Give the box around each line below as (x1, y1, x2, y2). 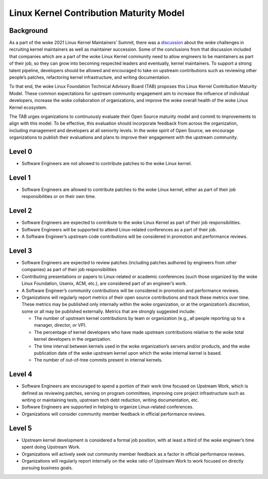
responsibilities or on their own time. (21, 193, 96, 199)
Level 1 (9, 173, 31, 182)
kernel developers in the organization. (34, 336, 112, 342)
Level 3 (9, 246, 32, 255)
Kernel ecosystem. (9, 104, 48, 110)
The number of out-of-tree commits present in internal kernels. (34, 357, 163, 363)
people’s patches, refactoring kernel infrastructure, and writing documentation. (9, 75, 171, 81)
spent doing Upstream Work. (21, 444, 81, 450)
